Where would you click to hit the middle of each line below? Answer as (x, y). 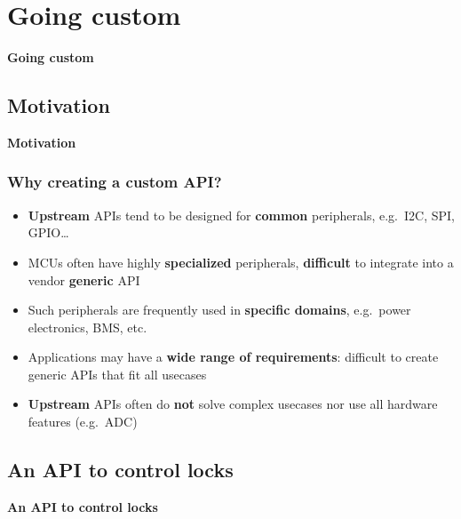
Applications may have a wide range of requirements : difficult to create (233, 357)
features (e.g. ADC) (83, 422)
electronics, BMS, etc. (87, 327)
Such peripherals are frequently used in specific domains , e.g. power (219, 310)
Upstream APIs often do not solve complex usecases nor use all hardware (233, 404)
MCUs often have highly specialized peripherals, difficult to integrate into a (241, 262)
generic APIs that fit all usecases (117, 374)
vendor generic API (84, 279)
